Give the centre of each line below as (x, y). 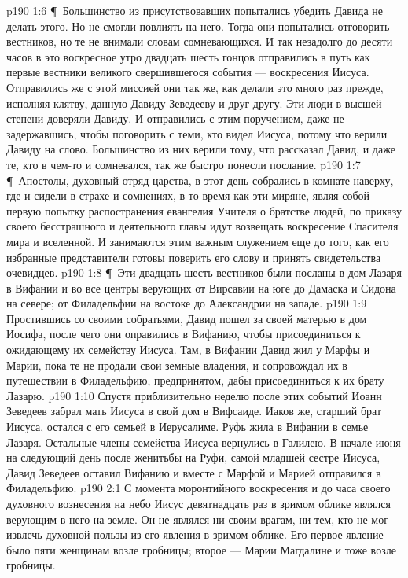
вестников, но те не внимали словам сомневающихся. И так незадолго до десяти (200, 41)
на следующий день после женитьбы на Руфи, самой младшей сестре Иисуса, (193, 457)
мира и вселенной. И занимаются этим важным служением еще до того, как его (198, 241)
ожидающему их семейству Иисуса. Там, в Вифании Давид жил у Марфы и (188, 350)
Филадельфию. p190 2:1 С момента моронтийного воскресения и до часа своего (198, 488)
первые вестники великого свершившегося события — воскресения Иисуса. (188, 72)
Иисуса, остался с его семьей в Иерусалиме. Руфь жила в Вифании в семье (187, 427)
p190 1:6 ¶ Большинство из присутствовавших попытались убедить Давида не (195, 10)
